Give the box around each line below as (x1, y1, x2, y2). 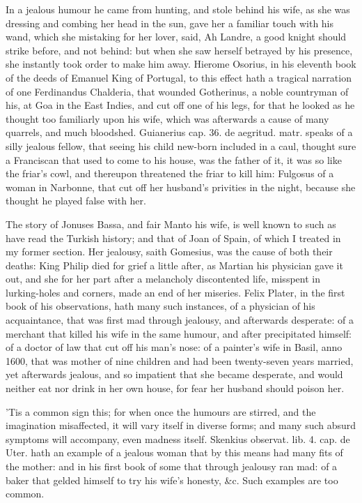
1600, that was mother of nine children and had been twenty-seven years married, (6, 353, 354, 368)
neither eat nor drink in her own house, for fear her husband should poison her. (6, 381, 345, 396)
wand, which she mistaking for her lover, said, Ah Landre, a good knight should (6, 29, 347, 44)
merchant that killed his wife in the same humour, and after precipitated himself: (6, 326, 352, 340)
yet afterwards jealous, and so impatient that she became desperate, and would (6, 367, 343, 382)
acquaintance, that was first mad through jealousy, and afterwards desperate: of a (6, 313, 354, 327)
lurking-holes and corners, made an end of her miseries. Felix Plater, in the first (6, 285, 345, 299)
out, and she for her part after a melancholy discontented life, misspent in (6, 271, 320, 286)
